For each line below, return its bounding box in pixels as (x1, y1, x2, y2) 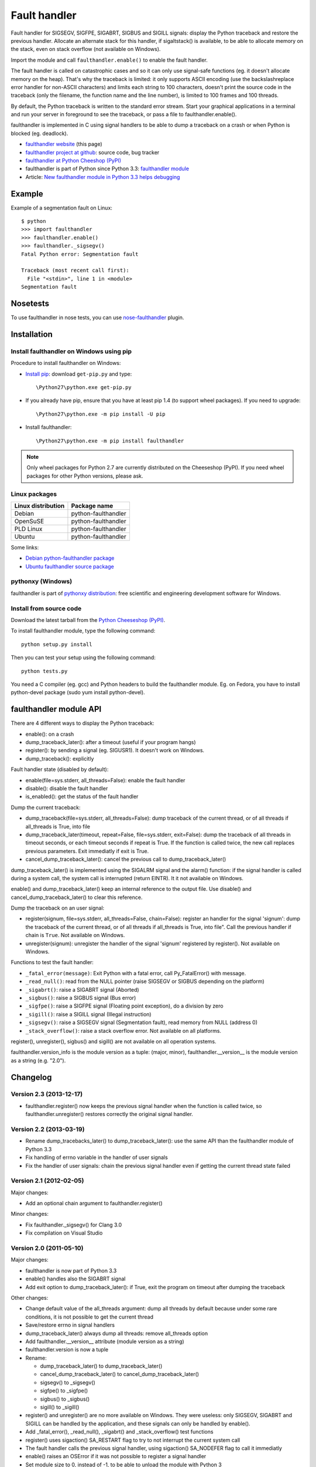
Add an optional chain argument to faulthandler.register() (25, 1200, 163, 1207)
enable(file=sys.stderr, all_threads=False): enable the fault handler (25, 776, 186, 783)
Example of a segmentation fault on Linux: (11, 204, 112, 211)
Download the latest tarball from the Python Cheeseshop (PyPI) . (11, 617, 166, 623)
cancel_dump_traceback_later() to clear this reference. (11, 894, 143, 901)
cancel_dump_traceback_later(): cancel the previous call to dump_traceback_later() (25, 856, 226, 863)
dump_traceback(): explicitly (25, 755, 94, 762)
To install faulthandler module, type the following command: (11, 627, 156, 634)
